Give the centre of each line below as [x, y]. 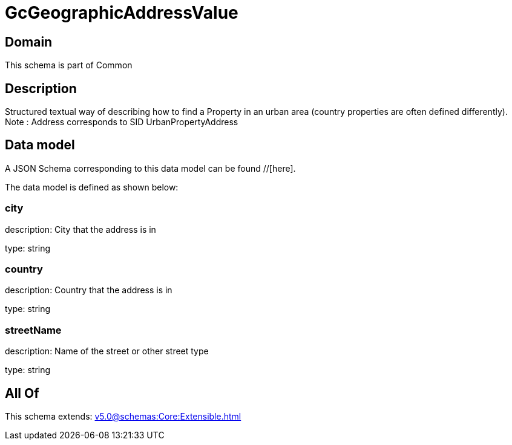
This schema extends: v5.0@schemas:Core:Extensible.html [123, 416]
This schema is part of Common [69, 65]
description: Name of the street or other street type [107, 351]
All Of [22, 393]
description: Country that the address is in [89, 290]
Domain [29, 42]
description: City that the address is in [80, 229]
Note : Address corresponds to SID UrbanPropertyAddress [122, 122]
